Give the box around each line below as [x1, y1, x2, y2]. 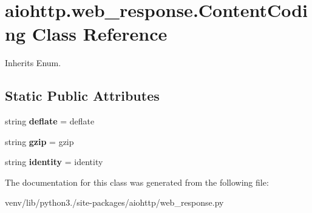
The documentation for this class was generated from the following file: [5, 175, 269, 188]
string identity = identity [5, 155, 103, 168]
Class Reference [32, 21, 168, 46]
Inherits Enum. [5, 56, 61, 69]
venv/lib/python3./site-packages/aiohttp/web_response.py [5, 196, 224, 209]
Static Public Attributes [5, 86, 160, 105]
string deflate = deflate [5, 115, 95, 127]
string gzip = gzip [5, 135, 74, 147]
